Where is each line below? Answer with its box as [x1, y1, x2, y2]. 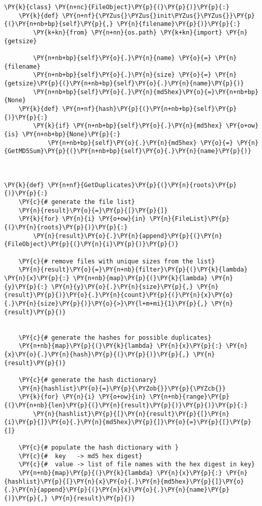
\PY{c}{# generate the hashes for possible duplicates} [18, 334, 212, 341]
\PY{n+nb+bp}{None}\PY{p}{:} [22, 130, 121, 138]
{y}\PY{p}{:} [4, 283, 48, 290]
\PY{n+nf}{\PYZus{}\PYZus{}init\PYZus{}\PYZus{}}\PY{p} [62, 12, 255, 19]
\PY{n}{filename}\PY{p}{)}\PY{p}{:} [116, 20, 241, 28]
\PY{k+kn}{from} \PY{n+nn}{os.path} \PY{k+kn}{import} [33, 28, 222, 36]
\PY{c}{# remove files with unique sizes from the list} [18, 257, 215, 265]
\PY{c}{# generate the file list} [18, 198, 135, 206]
